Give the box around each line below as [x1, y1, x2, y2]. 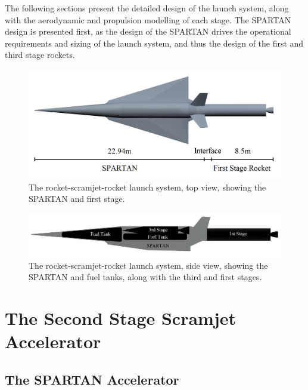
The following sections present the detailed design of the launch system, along [5, 2, 289, 14]
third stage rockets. [5, 48, 75, 61]
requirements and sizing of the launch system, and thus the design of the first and [5, 36, 304, 49]
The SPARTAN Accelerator [5, 370, 179, 388]
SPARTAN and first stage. [29, 192, 125, 205]
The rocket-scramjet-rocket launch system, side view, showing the [29, 259, 268, 271]
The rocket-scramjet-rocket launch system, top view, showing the [29, 180, 266, 193]
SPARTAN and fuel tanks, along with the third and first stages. [29, 271, 262, 283]
